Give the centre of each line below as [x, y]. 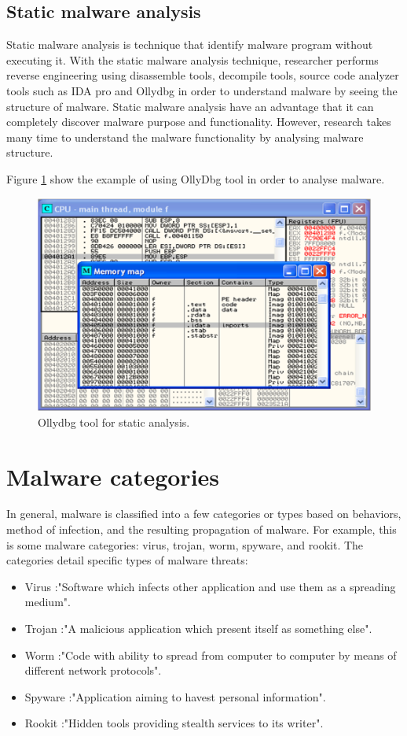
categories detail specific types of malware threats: [127, 560]
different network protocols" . [93, 670]
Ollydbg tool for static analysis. [114, 422]
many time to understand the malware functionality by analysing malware [185, 137]
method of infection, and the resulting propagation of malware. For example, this [202, 529]
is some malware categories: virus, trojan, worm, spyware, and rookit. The [185, 544]
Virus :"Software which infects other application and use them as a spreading [210, 586]
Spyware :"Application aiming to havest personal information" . [175, 696]
